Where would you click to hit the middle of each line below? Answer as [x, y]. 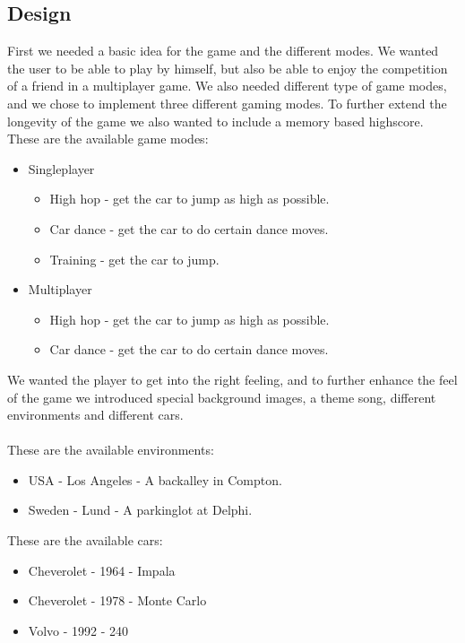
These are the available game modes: [108, 139]
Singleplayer [61, 168]
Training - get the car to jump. [134, 259]
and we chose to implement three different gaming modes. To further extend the [227, 103]
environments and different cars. [95, 415]
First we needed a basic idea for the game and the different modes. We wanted [223, 51]
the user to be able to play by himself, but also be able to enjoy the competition [228, 68]
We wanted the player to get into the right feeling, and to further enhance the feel [232, 379]
